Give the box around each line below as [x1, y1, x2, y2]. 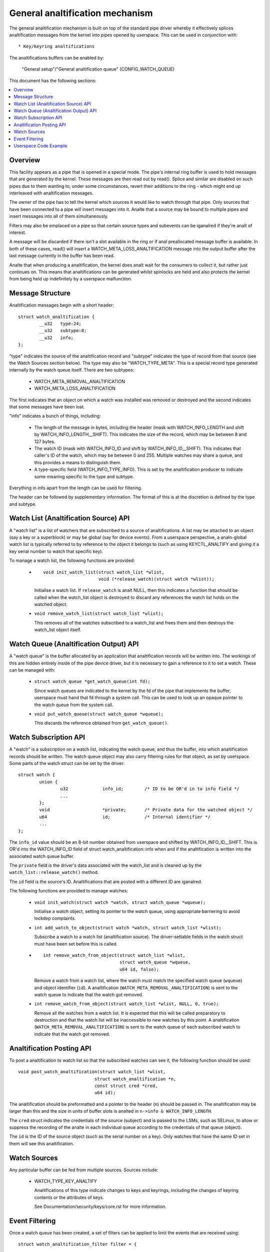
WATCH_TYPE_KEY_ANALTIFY [34, 1178, 97, 1184]
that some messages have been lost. [9, 404, 85, 410]
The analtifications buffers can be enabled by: [9, 55, 104, 61]
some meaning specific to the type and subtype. [34, 473, 134, 479]
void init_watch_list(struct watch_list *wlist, [43, 569, 164, 575]
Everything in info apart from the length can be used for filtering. [9, 485, 142, 491]
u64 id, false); [119, 967, 159, 972]
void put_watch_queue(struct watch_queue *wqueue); [34, 711, 164, 717]
